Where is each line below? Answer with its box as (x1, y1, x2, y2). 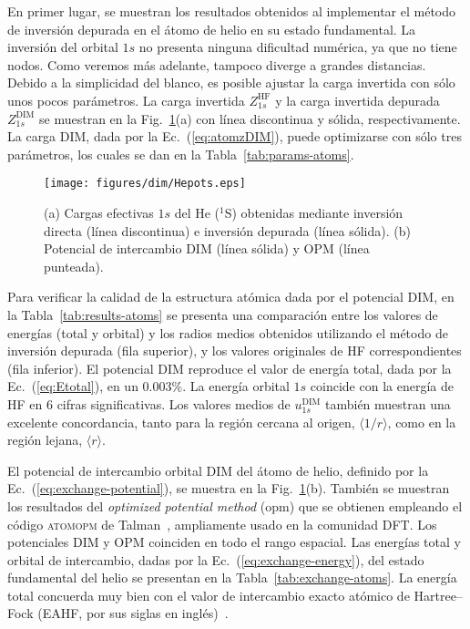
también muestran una (324, 394, 451, 413)
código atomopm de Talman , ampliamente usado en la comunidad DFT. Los (7, 514, 437, 533)
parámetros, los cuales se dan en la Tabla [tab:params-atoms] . (7, 144, 354, 163)
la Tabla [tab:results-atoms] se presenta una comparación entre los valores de (7, 304, 438, 324)
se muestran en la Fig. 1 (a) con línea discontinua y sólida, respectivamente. (39, 108, 461, 128)
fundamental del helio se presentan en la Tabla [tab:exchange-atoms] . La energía (7, 568, 457, 587)
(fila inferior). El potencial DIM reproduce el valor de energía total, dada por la (7, 358, 452, 377)
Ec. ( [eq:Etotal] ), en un (7, 376, 138, 396)
